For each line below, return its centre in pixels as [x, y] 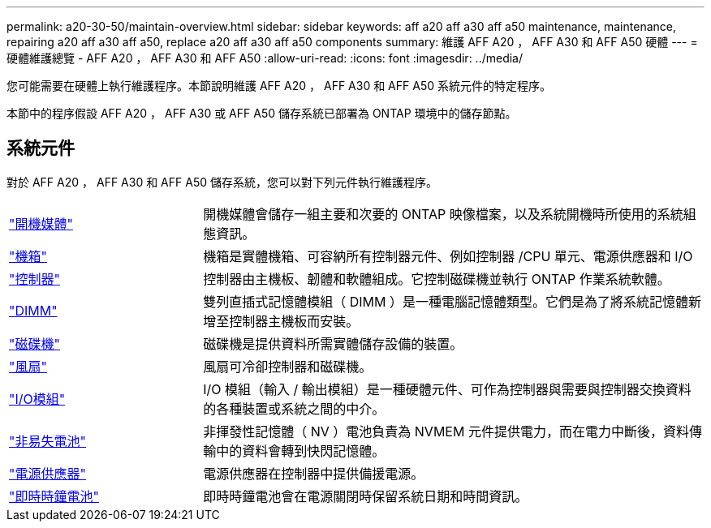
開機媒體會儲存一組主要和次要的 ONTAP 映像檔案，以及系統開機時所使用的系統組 [450, 214]
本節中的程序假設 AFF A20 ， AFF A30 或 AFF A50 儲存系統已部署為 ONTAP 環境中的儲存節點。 [262, 113]
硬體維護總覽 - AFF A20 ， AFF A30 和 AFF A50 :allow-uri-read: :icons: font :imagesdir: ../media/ [265, 58]
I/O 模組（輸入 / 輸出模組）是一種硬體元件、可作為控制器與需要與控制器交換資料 [447, 389]
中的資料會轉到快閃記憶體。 [301, 451]
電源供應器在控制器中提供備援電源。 [314, 473]
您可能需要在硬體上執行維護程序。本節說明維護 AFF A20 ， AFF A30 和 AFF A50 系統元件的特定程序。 [279, 86]
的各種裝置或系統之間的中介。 [294, 408]
